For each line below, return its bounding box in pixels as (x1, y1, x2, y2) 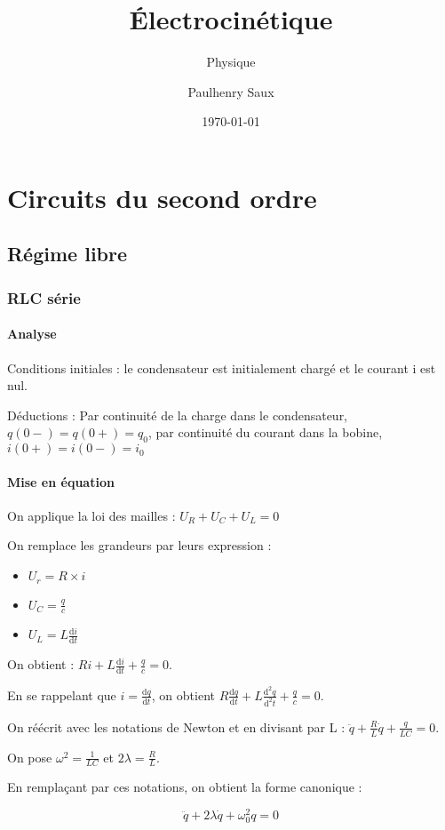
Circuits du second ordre (7, 179, 317, 215)
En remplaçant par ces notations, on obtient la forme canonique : (7, 778, 362, 796)
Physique (206, 52, 256, 71)
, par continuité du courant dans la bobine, (147, 423, 383, 442)
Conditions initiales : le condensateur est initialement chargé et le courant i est (7, 358, 436, 377)
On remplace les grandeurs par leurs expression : (7, 536, 272, 555)
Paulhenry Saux (187, 82, 274, 100)
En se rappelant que (7, 685, 116, 704)
